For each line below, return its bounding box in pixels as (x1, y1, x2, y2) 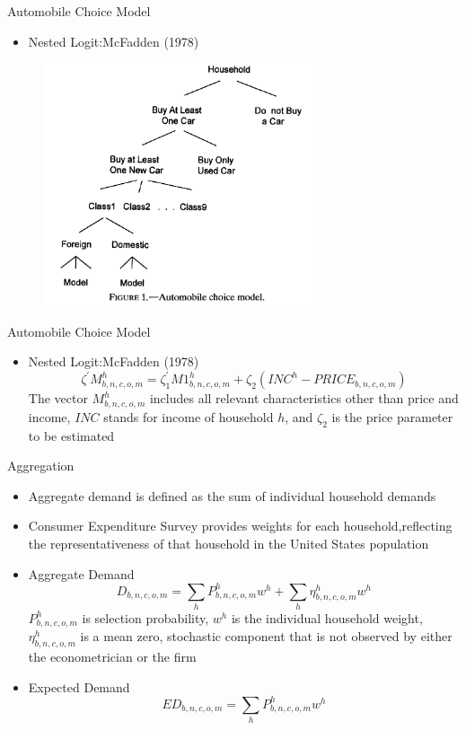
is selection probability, (82, 608, 209, 627)
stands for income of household (103, 407, 274, 426)
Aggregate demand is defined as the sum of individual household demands (28, 486, 436, 505)
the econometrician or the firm (28, 647, 197, 666)
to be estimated (28, 426, 115, 444)
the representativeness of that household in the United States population (28, 533, 429, 552)
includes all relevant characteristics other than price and (149, 389, 459, 408)
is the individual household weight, (231, 608, 423, 627)
